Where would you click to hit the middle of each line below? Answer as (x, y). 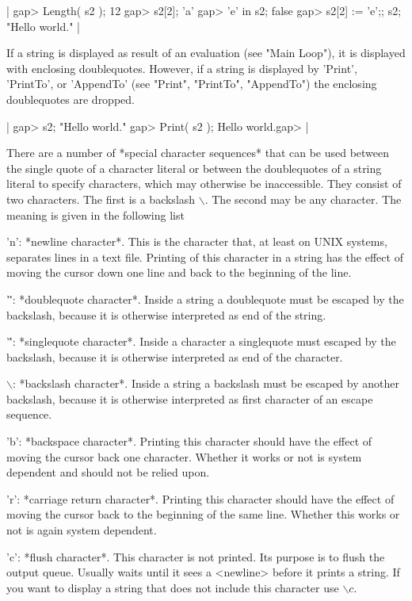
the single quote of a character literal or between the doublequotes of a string (194, 168)
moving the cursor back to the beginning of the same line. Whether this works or (203, 514)
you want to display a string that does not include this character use (173, 587)
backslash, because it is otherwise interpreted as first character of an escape (190, 398)
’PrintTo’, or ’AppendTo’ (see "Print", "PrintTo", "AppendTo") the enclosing (192, 84)
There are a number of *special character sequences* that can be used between (198, 153)
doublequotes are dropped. (71, 99)
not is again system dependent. (82, 530)
